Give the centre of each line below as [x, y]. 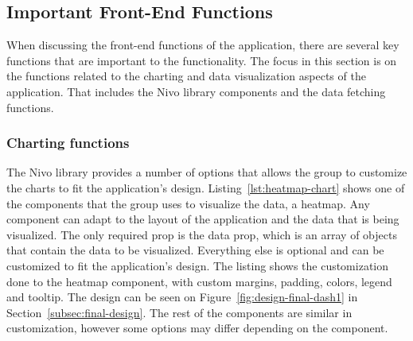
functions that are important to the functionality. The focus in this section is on [202, 60]
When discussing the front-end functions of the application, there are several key [203, 45]
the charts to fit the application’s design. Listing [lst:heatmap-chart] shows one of [206, 187]
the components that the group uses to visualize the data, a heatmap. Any [188, 203]
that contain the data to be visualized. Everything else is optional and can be [195, 250]
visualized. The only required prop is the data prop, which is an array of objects [202, 234]
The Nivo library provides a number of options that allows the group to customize [207, 172]
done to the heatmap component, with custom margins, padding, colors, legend [199, 281]
